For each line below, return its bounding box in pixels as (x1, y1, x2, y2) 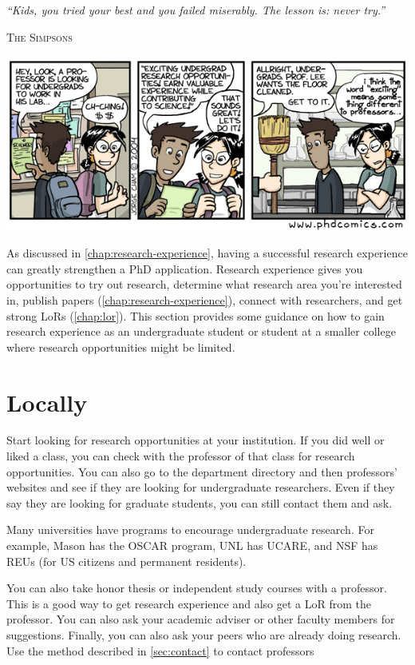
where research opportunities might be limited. (6, 338, 235, 355)
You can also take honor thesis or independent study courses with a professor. (6, 579, 387, 596)
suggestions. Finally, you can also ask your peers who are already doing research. (6, 626, 401, 643)
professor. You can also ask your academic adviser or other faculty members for (6, 611, 395, 627)
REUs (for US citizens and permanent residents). (6, 552, 247, 569)
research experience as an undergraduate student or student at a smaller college (6, 323, 396, 340)
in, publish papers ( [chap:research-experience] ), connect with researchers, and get (6, 291, 403, 308)
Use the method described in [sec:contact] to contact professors (6, 642, 314, 659)
